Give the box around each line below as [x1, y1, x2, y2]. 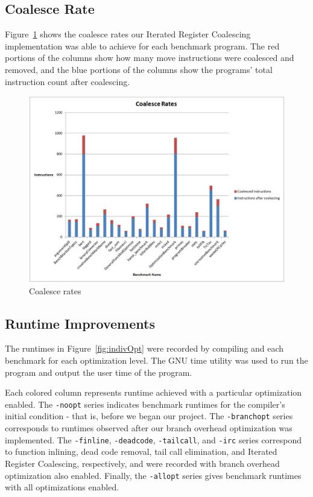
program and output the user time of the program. [5, 366, 192, 378]
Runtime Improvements [5, 314, 155, 332]
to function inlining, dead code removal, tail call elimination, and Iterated [5, 445, 277, 458]
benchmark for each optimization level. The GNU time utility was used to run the [5, 354, 308, 367]
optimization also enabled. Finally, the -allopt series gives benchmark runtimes [5, 469, 302, 481]
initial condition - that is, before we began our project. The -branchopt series [5, 410, 293, 422]
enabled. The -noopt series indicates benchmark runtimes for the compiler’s [5, 397, 285, 410]
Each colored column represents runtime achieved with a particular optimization [5, 386, 302, 399]
